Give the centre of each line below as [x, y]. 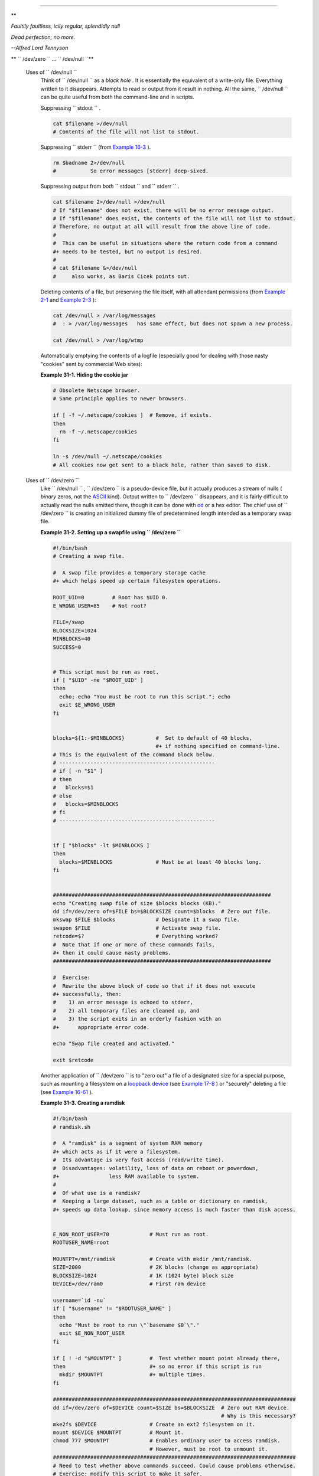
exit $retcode [73, 1060]
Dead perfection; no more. [43, 37]
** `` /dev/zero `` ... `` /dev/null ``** [52, 58]
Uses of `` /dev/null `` [51, 72]
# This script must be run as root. [106, 672]
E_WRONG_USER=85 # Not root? [100, 606]
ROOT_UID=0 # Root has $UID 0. [110, 597]
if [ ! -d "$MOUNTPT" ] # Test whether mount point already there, [167, 1358]
